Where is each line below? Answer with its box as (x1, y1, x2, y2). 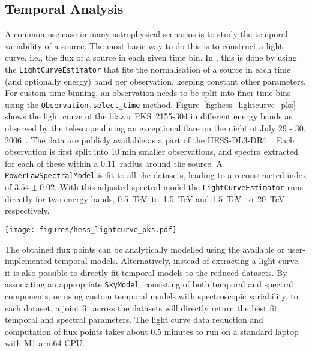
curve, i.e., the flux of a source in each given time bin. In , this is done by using (5, 51, 297, 64)
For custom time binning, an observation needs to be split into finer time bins (5, 86, 291, 99)
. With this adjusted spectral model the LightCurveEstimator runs (54, 181, 303, 193)
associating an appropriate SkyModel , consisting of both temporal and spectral (5, 278, 293, 290)
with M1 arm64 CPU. (5, 337, 85, 349)
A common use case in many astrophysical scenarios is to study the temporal (5, 28, 288, 40)
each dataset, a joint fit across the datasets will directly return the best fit (5, 301, 278, 314)
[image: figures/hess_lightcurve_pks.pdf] (5, 225, 177, 234)
